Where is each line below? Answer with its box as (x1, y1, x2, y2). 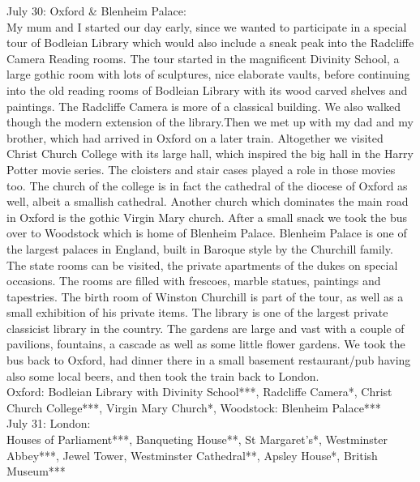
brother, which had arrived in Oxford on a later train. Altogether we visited (6, 129, 384, 146)
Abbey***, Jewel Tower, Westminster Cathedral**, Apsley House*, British (6, 446, 378, 463)
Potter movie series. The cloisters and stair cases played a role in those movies (6, 160, 396, 177)
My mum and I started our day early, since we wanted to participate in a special (6, 18, 407, 35)
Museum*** (6, 463, 66, 480)
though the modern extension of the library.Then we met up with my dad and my (6, 113, 414, 130)
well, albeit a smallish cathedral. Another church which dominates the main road (6, 193, 409, 210)
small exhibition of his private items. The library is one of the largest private (6, 304, 388, 321)
